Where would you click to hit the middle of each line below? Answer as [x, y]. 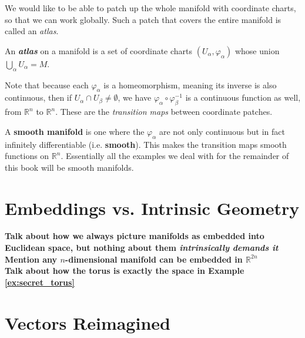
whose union [257, 50]
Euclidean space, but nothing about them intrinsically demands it [142, 248]
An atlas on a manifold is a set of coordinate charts [99, 50]
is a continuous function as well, [243, 97]
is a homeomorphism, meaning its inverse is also [190, 84]
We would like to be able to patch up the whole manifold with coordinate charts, [150, 8]
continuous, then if [38, 97]
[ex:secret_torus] [40, 282]
